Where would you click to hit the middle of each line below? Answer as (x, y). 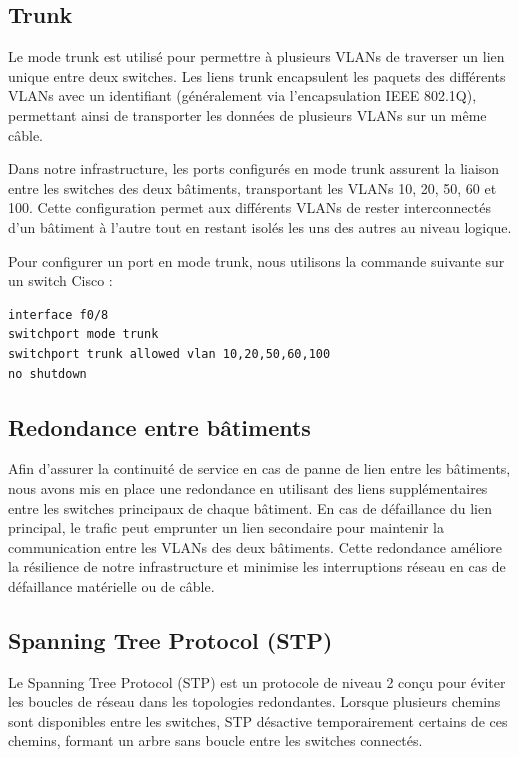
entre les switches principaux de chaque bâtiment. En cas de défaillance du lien (250, 507)
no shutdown (47, 373)
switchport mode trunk (83, 334)
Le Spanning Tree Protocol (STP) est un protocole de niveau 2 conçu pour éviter (257, 681)
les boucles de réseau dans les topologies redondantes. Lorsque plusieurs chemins (254, 701)
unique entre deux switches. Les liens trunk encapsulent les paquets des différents (257, 75)
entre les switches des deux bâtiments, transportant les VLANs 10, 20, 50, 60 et (252, 187)
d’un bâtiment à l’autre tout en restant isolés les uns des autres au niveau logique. (260, 226)
